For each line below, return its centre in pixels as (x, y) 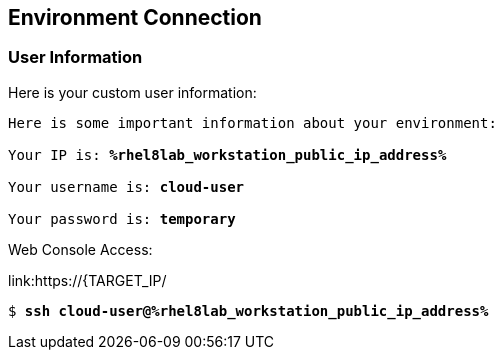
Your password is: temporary (122, 218)
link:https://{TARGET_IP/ (87, 280)
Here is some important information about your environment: (252, 122)
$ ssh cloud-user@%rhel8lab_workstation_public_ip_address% (248, 310)
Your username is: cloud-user (126, 186)
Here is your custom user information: (132, 92)
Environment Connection (135, 17)
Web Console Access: (80, 249)
